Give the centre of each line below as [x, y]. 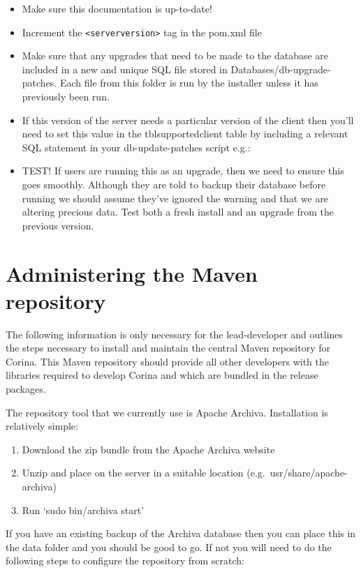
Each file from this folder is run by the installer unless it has [189, 83]
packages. [26, 389]
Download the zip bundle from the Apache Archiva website [148, 449]
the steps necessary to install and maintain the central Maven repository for [168, 348]
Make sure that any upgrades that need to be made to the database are [175, 55]
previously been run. [66, 97]
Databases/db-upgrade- [281, 69]
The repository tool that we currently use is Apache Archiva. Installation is [167, 412]
